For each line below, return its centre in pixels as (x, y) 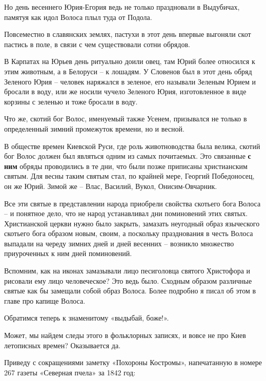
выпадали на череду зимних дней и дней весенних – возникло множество (119, 243)
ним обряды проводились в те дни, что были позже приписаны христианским (126, 166)
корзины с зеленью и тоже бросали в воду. (71, 101)
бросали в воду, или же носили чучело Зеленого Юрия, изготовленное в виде (125, 91)
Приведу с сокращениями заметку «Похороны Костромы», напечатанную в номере (133, 362)
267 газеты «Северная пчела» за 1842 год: (70, 372)
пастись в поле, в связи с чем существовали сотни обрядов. (97, 44)
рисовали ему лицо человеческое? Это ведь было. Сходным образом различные (128, 280)
